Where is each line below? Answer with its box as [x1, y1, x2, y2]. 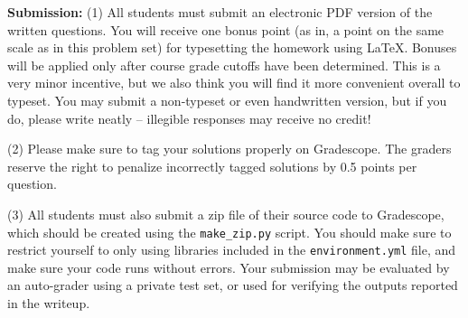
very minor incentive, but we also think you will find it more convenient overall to [7, 73, 461, 92]
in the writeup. [7, 294, 90, 313]
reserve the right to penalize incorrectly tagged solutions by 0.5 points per [7, 156, 417, 175]
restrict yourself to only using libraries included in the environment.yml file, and [7, 240, 456, 259]
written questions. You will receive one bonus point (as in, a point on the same [7, 20, 445, 39]
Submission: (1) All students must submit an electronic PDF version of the [7, 3, 433, 21]
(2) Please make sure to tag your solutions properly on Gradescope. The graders [7, 139, 452, 158]
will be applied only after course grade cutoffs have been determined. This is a [7, 55, 441, 74]
